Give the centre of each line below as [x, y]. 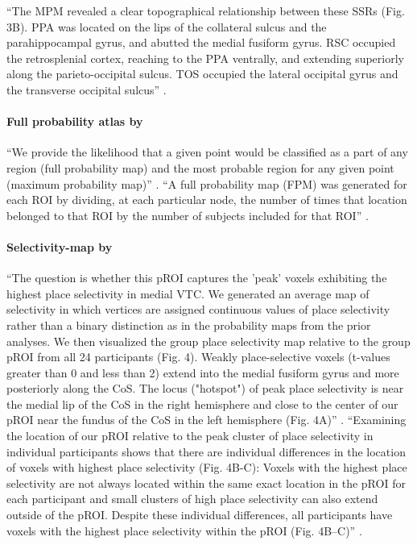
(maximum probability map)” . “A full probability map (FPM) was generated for [207, 183]
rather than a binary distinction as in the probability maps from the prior [189, 325]
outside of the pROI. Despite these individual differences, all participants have [200, 515]
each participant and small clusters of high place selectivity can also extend [192, 499]
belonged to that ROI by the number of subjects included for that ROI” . [188, 215]
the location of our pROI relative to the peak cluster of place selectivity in [190, 436]
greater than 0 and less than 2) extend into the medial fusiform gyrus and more [203, 372]
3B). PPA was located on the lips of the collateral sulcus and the [167, 26]
